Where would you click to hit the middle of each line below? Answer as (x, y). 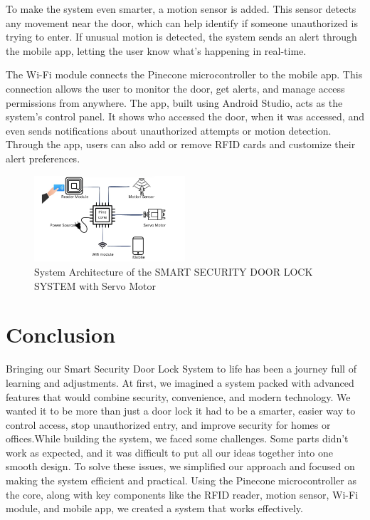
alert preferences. (43, 158)
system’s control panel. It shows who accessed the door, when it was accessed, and (185, 116)
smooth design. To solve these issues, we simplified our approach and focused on (180, 466)
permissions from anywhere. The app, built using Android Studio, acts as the (174, 102)
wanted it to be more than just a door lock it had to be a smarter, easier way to (181, 411)
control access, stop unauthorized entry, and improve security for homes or (168, 424)
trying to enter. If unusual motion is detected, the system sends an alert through (181, 37)
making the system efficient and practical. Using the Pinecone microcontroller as (181, 480)
